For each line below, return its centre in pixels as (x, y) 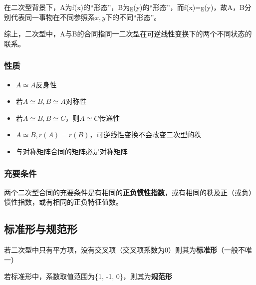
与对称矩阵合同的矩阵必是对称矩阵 (72, 151)
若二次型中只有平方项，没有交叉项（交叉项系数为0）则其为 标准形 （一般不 (125, 250)
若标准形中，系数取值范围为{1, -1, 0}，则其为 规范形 (88, 276)
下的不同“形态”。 (133, 17)
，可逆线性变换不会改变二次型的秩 (145, 135)
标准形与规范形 (41, 229)
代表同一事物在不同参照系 (53, 17)
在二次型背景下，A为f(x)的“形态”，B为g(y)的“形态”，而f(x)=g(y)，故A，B (124, 7)
